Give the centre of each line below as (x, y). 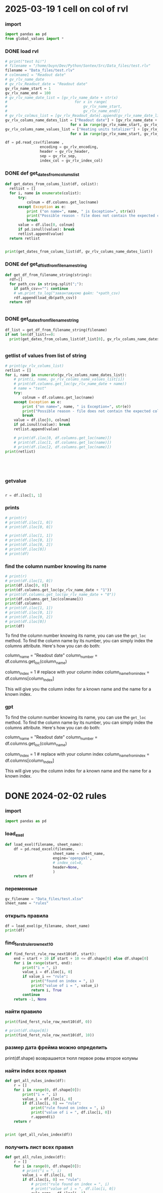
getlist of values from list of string (46, 356)
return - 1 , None (30, 999)
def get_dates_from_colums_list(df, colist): (52, 184)
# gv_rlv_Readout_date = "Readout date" (47, 84)
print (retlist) (20, 452)
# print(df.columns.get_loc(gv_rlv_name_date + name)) (70, 384)
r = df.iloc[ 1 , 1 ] (24, 495)
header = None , (66, 867)
